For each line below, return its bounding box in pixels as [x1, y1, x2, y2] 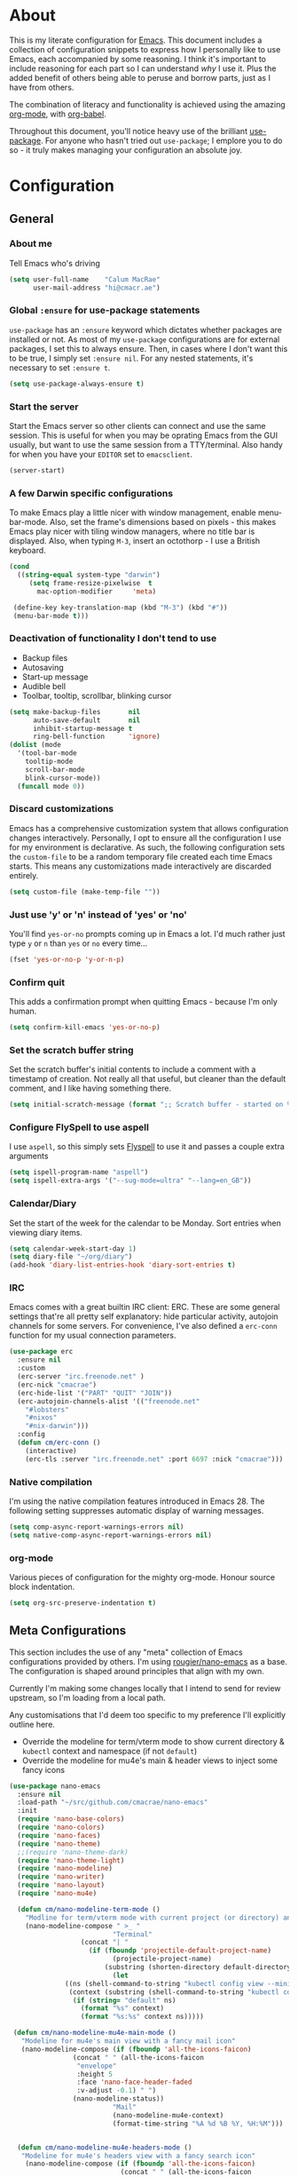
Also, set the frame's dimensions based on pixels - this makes [50, 517, 277, 528]
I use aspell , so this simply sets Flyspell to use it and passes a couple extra [9, 1141, 286, 1152]
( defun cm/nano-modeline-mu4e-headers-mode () [17, 2142, 192, 2152]
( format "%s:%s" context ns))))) [80, 2013, 204, 2022]
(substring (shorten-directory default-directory [104, 1963, 292, 1972]
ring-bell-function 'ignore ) [32, 732, 161, 742]
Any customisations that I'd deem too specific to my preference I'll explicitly [9, 1709, 286, 1720]
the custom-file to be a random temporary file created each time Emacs [9, 851, 273, 862]
